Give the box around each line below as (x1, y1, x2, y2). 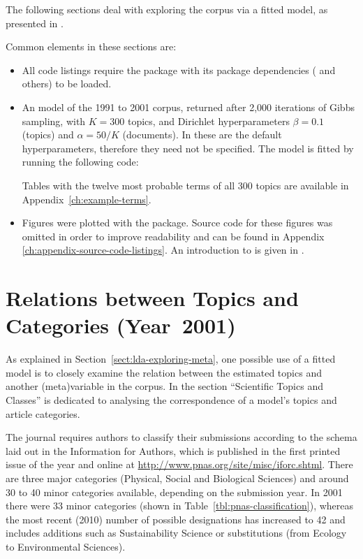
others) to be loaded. (22, 76, 112, 91)
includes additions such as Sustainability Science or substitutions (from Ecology (6, 525, 347, 540)
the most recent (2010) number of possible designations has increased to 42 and (6, 511, 346, 526)
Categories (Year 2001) (6, 311, 236, 340)
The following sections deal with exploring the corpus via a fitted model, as (6, 2, 328, 16)
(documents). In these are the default (122, 127, 282, 142)
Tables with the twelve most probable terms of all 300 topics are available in (22, 177, 349, 192)
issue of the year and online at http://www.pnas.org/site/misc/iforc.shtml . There (6, 457, 353, 472)
